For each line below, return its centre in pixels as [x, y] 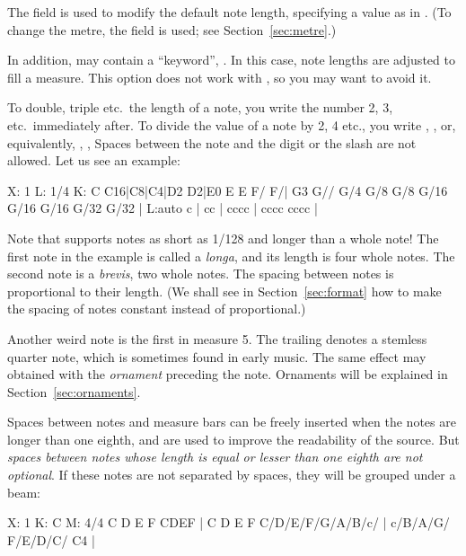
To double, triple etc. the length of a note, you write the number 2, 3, [200, 107]
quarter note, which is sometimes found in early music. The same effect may [217, 356]
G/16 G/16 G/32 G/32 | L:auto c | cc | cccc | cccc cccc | [163, 208]
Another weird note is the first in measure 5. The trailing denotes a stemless [217, 338]
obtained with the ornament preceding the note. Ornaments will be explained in [228, 374]
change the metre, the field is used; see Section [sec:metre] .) [172, 29]
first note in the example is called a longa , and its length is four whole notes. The [231, 256]
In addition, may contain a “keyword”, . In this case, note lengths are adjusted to [231, 60]
